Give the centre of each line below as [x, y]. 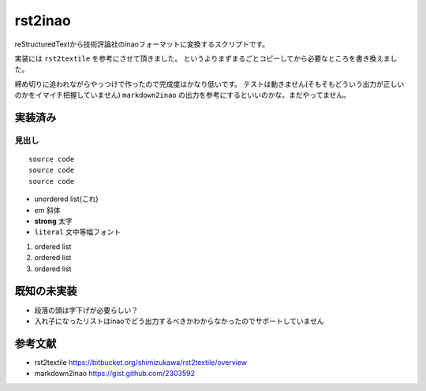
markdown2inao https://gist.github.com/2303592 [114, 374]
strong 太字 [53, 222]
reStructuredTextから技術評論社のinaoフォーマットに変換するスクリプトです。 [142, 44]
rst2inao [43, 20]
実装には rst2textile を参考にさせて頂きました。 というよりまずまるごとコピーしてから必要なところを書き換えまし [206, 58]
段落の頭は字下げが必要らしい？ [86, 310]
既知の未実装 [46, 291]
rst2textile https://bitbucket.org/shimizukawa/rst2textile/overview [141, 362]
